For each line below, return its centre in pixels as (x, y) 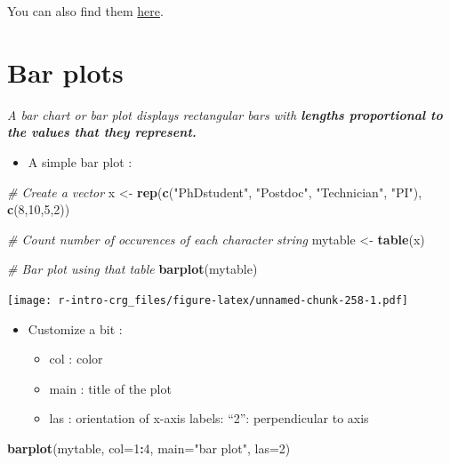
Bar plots (65, 72)
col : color (76, 359)
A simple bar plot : (80, 161)
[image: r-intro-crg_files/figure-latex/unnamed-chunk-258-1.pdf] (208, 300)
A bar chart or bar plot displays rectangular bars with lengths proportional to (225, 114)
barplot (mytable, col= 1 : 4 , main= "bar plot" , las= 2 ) (149, 448)
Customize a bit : (75, 328)
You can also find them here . (85, 11)
